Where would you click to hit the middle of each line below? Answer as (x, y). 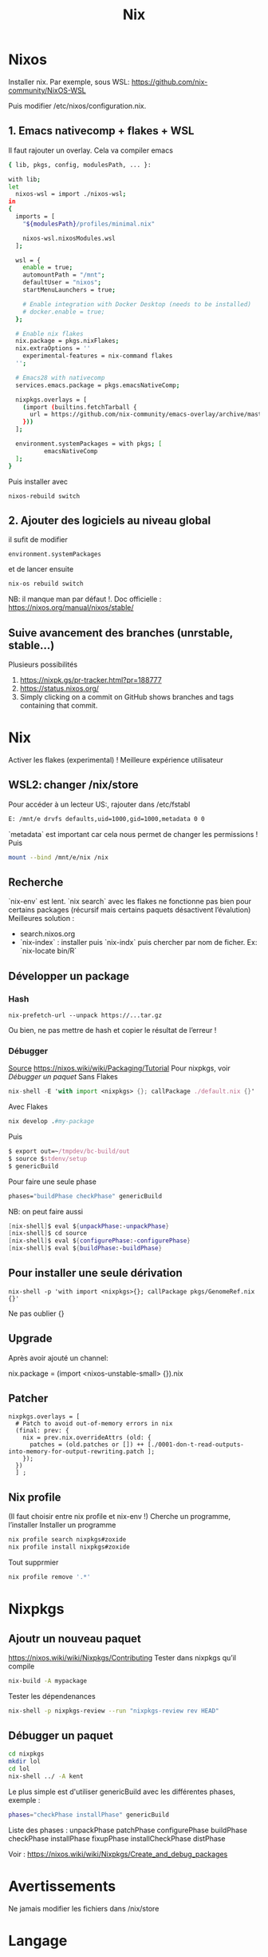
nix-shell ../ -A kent (46, 1776)
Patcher (28, 1399)
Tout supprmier (33, 1562)
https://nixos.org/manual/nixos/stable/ (71, 608)
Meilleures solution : (41, 919)
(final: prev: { (42, 1431)
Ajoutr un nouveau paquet (75, 1638)
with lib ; (25, 179)
